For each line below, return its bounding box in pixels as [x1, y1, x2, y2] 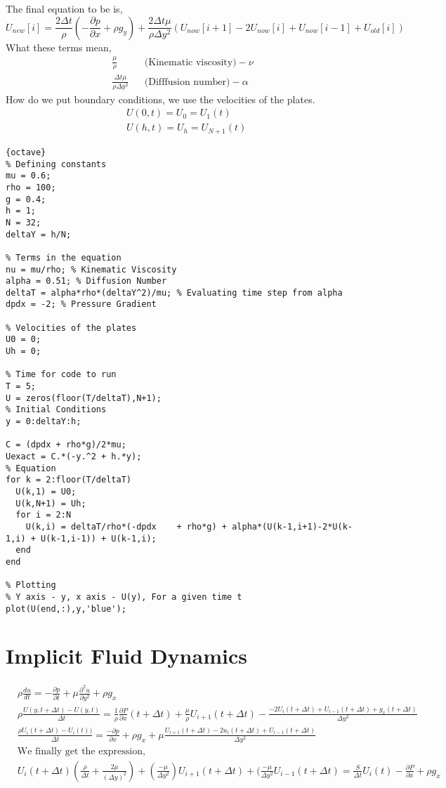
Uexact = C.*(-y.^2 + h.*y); [6, 452, 142, 462]
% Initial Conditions [6, 405, 107, 415]
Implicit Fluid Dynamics [6, 641, 247, 670]
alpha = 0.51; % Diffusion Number [6, 276, 167, 287]
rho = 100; [6, 182, 56, 192]
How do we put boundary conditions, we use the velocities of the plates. [6, 91, 315, 106]
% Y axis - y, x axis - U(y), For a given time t [6, 591, 242, 602]
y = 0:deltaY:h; [6, 416, 81, 427]
